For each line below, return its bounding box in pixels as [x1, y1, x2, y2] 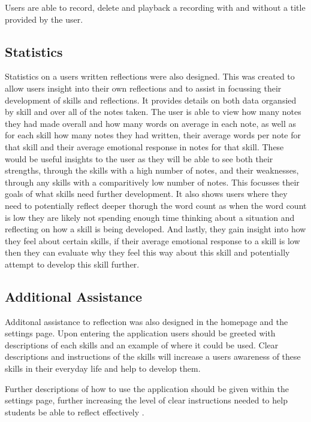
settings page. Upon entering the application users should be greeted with [5, 327, 276, 339]
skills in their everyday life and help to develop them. [5, 362, 201, 375]
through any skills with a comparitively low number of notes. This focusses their [5, 175, 300, 188]
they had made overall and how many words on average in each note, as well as [5, 117, 297, 129]
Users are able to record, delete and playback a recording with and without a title [5, 1, 306, 13]
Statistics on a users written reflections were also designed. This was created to [5, 70, 295, 83]
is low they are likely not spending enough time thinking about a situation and [5, 211, 295, 223]
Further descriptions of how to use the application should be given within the [5, 382, 289, 394]
